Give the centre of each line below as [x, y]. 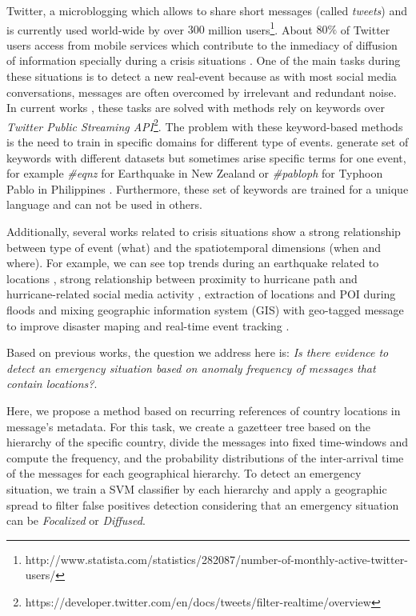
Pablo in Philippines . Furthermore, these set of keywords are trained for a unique [208, 188]
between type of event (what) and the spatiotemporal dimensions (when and [194, 247]
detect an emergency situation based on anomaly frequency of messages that [191, 368]
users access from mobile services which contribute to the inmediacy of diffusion [202, 44]
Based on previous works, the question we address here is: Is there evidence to [198, 352]
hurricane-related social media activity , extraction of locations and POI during [201, 294]
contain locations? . [52, 384]
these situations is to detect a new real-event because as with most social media [202, 76]
